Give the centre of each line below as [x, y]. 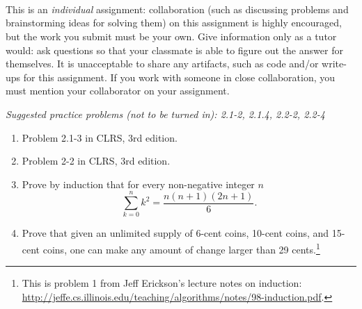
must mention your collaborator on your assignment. [118, 91]
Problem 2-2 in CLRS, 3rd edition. [96, 161]
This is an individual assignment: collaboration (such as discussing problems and [177, 9]
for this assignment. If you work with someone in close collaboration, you [179, 77]
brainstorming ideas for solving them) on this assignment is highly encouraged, [174, 23]
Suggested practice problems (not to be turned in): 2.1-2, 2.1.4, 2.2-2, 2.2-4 [165, 114]
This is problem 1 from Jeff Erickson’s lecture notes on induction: [162, 283]
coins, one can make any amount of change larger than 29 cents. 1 [181, 248]
